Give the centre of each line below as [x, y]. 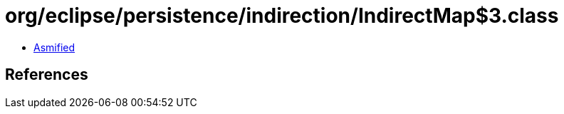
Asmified [54, 47]
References [47, 75]
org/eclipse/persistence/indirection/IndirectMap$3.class [282, 16]
